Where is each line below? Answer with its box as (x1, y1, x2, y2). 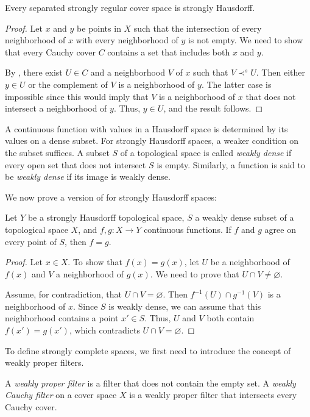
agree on (264, 223, 296, 235)
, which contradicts (69, 324, 140, 337)
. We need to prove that (150, 267, 239, 280)
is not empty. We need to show (188, 34, 303, 46)
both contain (206, 312, 255, 324)
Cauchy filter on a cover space (5, 388, 117, 401)
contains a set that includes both (107, 45, 230, 58)
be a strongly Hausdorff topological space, (27, 211, 185, 224)
